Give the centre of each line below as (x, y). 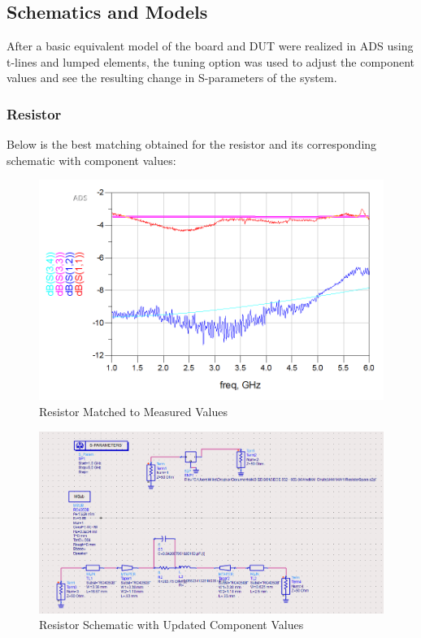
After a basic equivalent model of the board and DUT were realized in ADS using (210, 46)
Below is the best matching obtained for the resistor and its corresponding (192, 144)
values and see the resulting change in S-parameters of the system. (172, 78)
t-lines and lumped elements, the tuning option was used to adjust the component (211, 61)
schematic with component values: (91, 160)
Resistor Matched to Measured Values (133, 412)
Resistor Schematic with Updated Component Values (171, 625)
